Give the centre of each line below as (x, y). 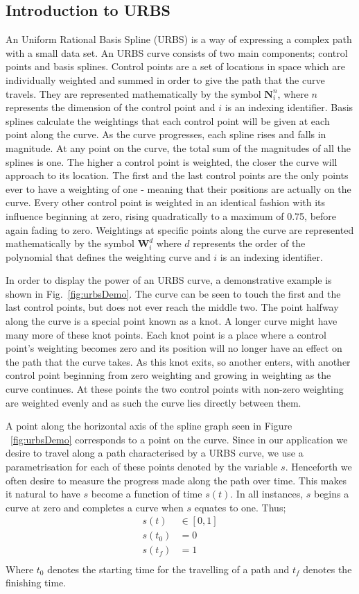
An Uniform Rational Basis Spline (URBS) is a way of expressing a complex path (179, 39)
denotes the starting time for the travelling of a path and (168, 569)
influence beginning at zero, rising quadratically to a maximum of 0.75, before (171, 215)
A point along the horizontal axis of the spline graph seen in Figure (149, 426)
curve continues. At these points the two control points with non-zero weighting (175, 389)
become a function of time (147, 494)
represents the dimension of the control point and (111, 107)
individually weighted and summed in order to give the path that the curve (165, 79)
